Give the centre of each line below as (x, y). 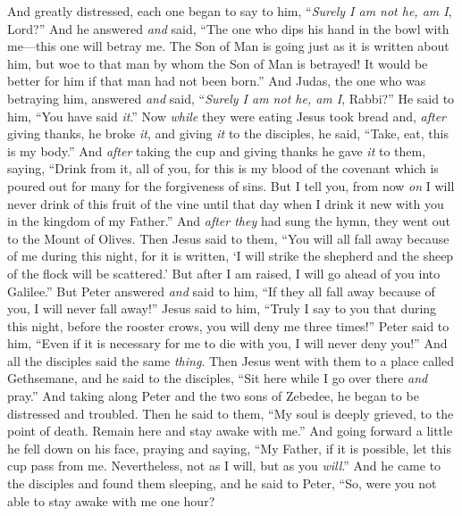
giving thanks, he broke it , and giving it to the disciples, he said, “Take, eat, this (228, 133)
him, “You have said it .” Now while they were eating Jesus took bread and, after (227, 116)
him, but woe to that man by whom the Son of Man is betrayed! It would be (218, 63)
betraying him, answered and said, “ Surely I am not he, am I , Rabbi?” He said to (231, 98)
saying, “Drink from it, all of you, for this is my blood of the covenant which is (223, 168)
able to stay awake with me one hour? (111, 500)
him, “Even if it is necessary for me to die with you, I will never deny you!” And (227, 343)
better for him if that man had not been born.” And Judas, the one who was (217, 81)
